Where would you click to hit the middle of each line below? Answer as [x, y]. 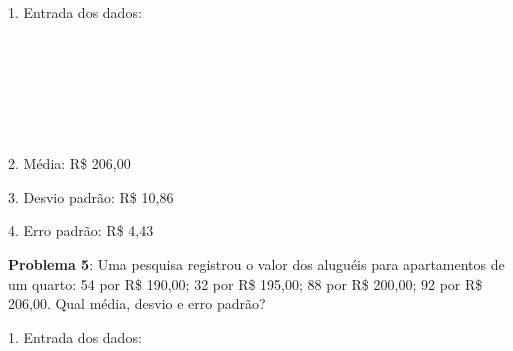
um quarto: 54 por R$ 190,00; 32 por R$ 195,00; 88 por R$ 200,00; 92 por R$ [245, 283]
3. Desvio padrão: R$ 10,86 [91, 196]
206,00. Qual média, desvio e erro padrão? [137, 303]
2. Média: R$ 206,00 [69, 163]
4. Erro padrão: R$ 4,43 [81, 230]
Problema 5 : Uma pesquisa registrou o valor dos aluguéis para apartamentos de [256, 263]
